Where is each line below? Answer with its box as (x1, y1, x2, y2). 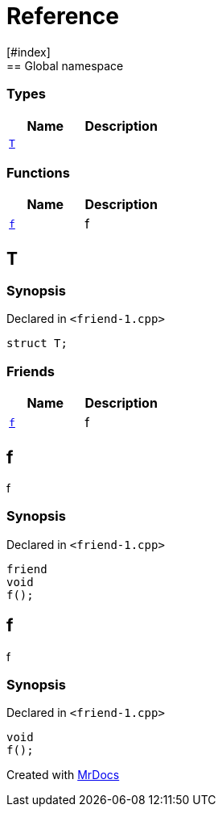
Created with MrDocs (6, 768, 120, 782)
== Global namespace (6, 58, 124, 73)
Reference (6, 2, 119, 30)
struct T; (6, 337, 68, 350)
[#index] (6, 44, 51, 59)
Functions (6, 164, 70, 181)
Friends (6, 362, 55, 379)
